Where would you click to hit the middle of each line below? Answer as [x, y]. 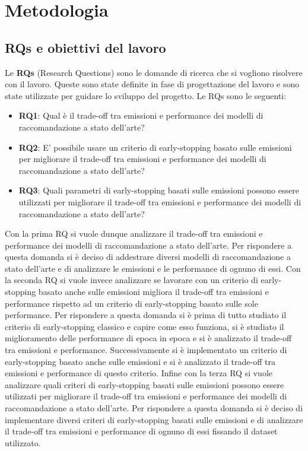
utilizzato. [23, 442]
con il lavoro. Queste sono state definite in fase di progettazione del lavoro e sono [152, 84]
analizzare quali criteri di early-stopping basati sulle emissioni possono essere [145, 384]
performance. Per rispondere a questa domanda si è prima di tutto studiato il [146, 315]
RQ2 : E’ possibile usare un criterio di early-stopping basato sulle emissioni [155, 147]
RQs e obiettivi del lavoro [85, 47]
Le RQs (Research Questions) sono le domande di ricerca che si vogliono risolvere [154, 72]
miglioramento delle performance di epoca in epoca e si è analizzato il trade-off [148, 338]
